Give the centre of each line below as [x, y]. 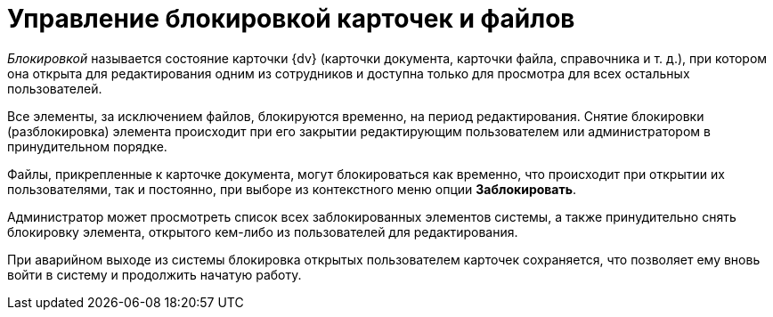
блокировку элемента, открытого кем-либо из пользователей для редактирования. [263, 232]
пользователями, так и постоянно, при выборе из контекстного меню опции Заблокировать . [292, 189]
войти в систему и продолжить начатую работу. [155, 274]
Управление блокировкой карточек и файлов [291, 19]
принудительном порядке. [87, 146]
